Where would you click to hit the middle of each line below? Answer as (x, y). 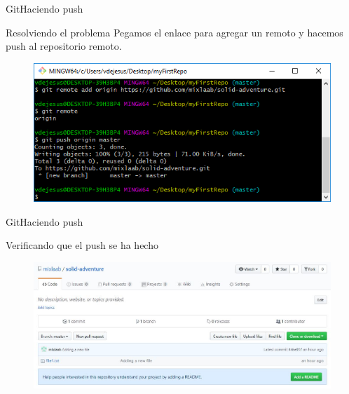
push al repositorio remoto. (64, 46)
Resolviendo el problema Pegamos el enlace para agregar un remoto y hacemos (174, 32)
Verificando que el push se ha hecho (82, 245)
